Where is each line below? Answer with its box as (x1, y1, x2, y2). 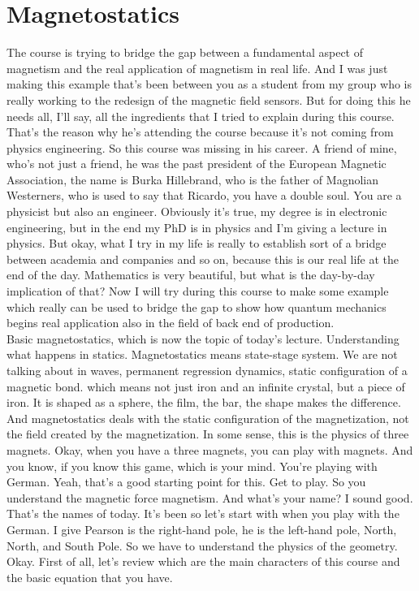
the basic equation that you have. (6, 568, 173, 585)
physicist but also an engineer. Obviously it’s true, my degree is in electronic (6, 203, 387, 220)
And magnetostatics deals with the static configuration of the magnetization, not (6, 409, 409, 426)
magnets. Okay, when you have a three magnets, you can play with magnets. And (6, 441, 413, 458)
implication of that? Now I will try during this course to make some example (6, 283, 389, 300)
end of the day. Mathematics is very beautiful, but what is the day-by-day (6, 266, 375, 283)
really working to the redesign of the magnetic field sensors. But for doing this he (6, 91, 411, 108)
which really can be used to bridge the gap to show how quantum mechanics (6, 298, 387, 315)
